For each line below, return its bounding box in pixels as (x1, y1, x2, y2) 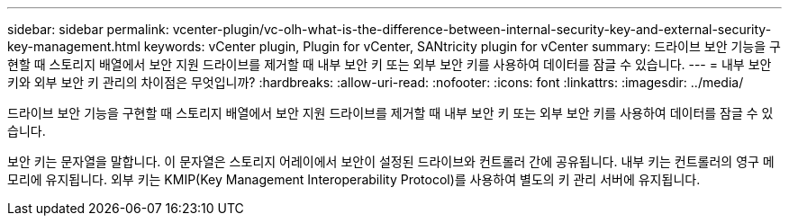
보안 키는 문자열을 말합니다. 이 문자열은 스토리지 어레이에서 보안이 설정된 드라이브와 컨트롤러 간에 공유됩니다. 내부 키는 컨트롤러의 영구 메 (7, 154, 775, 169)
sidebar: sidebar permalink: (7, 22, 169, 37)
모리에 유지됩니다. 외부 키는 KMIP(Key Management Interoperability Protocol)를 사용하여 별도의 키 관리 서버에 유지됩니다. (7, 172, 701, 187)
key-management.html (7, 39, 141, 54)
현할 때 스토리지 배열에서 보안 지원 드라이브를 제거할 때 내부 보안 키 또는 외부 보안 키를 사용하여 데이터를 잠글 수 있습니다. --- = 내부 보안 (7, 57, 772, 72)
